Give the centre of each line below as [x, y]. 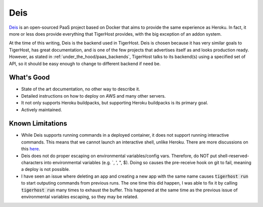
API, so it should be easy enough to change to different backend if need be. [85, 63]
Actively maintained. [42, 109]
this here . [31, 149]
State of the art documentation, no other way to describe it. [81, 89]
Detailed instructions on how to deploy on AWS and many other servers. [94, 96]
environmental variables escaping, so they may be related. [80, 197]
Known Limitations [38, 124]
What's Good [29, 77]
